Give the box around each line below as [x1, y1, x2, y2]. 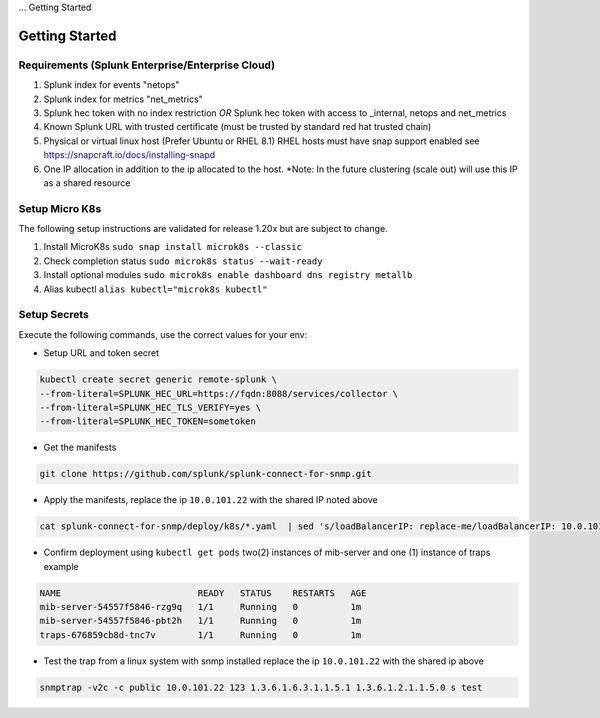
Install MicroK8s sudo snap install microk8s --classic [43, 241, 302, 253]
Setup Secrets [18, 308, 89, 322]
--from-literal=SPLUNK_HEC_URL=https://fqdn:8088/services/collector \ [39, 388, 399, 399]
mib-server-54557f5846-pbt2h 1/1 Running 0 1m [39, 615, 362, 627]
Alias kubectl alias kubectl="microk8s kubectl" [43, 283, 268, 295]
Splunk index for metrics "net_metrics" [43, 93, 204, 105]
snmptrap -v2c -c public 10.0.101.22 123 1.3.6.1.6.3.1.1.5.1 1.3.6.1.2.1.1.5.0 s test [39, 681, 483, 693]
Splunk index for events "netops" [43, 79, 180, 91]
